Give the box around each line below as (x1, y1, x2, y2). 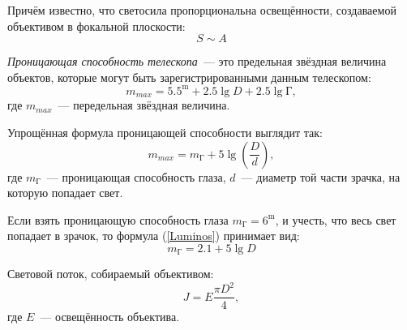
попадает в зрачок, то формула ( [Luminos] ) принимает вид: (7, 227, 300, 244)
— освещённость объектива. (40, 307, 180, 324)
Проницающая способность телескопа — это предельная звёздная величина (7, 53, 387, 70)
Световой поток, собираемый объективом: (7, 265, 214, 282)
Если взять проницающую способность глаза (7, 211, 229, 228)
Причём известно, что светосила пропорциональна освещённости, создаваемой (7, 2, 396, 18)
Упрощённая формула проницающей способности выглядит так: (7, 123, 323, 140)
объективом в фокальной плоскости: (7, 17, 186, 34)
